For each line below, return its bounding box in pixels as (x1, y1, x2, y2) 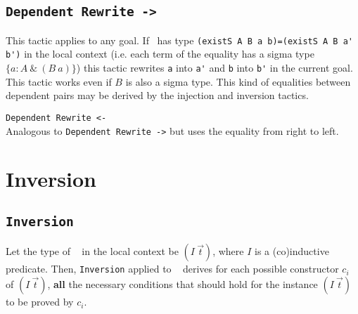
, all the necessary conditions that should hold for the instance (47, 277, 318, 292)
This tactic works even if (6, 74, 112, 89)
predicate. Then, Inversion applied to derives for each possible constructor (6, 261, 339, 276)
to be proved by (6, 294, 74, 309)
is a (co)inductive (255, 244, 329, 259)
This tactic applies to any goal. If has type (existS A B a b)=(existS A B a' (6, 32, 353, 47)
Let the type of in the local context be (6, 244, 179, 259)
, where (212, 244, 244, 259)
